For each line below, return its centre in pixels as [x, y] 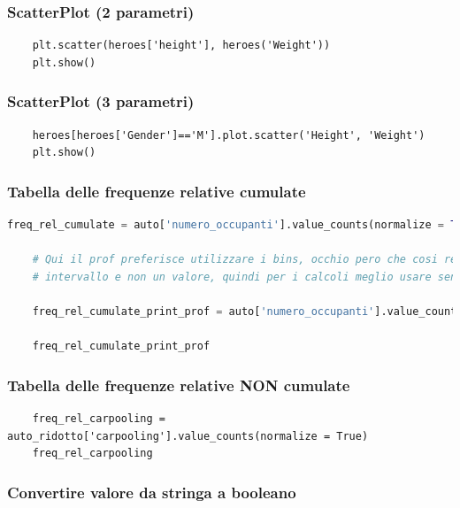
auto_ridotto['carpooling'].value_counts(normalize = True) [188, 436]
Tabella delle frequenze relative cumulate [157, 191]
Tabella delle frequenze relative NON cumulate [179, 385]
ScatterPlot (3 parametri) [101, 101]
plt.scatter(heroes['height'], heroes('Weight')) [181, 46]
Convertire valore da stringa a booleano [152, 492]
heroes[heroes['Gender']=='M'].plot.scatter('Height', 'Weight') [229, 135]
